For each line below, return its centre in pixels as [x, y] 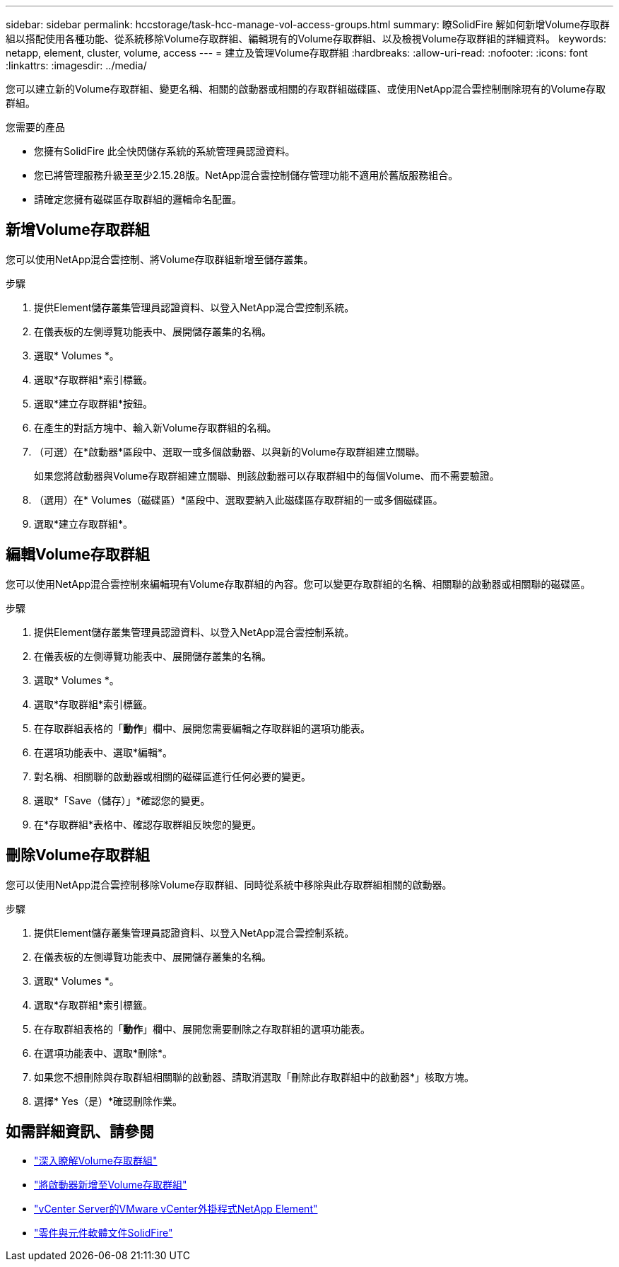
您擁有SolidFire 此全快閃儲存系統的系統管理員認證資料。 [165, 151]
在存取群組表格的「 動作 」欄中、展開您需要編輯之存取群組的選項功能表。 [202, 728]
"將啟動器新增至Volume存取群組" [111, 1185]
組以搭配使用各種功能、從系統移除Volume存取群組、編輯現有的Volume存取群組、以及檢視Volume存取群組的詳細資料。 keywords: [306, 39]
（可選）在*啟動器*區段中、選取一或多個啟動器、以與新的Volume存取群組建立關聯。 [230, 451]
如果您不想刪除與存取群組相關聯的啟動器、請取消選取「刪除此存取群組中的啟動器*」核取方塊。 [254, 1077]
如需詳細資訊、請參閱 [80, 1131]
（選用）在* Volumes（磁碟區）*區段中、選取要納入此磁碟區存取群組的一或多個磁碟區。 [238, 499]
